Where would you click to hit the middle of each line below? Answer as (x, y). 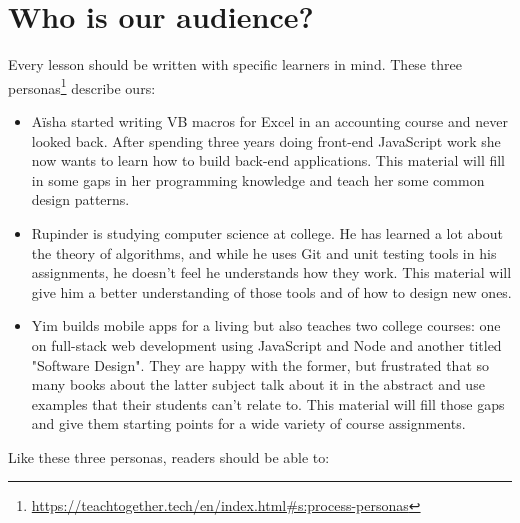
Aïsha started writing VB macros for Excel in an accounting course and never (269, 120)
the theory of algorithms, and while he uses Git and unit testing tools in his (264, 252)
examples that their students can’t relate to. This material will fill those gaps (268, 403)
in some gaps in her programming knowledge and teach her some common (258, 179)
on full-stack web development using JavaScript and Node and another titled (266, 344)
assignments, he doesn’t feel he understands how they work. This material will (271, 272)
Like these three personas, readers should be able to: (169, 456)
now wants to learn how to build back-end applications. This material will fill (268, 160)
